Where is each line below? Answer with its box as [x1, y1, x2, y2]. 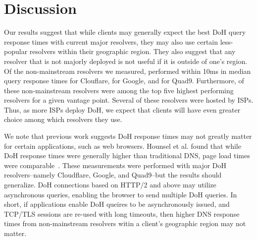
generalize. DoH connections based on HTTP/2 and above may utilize [4, 180, 216, 190]
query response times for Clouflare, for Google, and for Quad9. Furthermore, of [4, 75, 244, 86]
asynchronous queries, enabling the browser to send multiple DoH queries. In [4, 189, 237, 199]
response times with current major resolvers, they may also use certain [4, 36, 218, 47]
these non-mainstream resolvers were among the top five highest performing [4, 85, 234, 95]
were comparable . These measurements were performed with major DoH [4, 160, 227, 170]
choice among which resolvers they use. [4, 114, 122, 124]
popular [4, 46, 28, 57]
